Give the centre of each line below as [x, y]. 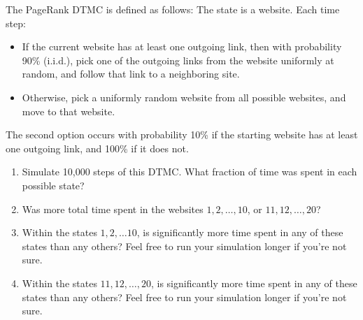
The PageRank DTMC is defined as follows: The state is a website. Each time [173, 9]
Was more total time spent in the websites [113, 209]
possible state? [53, 185]
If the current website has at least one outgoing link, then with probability [182, 46]
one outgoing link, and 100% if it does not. [97, 148]
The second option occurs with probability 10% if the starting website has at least [182, 134]
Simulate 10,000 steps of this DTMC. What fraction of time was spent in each [190, 172]
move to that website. [69, 111]
